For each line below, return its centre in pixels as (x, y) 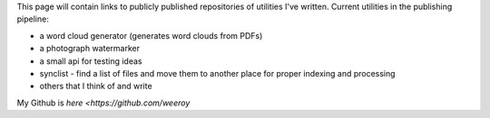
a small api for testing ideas (91, 61)
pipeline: (33, 19)
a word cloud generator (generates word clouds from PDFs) (151, 35)
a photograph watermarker (90, 49)
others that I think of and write (96, 86)
